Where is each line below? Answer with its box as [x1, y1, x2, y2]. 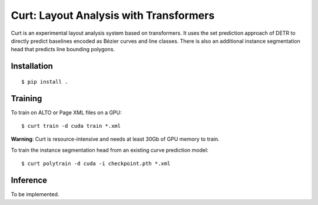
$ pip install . [21, 78, 68, 85]
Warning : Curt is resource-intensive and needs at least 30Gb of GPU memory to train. [11, 135, 220, 143]
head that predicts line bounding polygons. [11, 46, 115, 53]
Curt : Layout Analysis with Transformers [11, 9, 215, 22]
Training [11, 93, 42, 103]
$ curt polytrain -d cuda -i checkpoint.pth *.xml [21, 160, 171, 167]
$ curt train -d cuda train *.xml [21, 123, 121, 130]
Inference [11, 176, 47, 186]
